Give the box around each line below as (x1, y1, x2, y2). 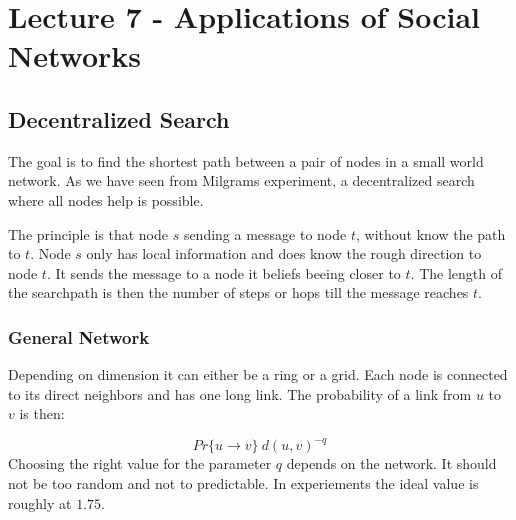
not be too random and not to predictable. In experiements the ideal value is (8, 473, 479, 494)
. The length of (410, 262, 502, 283)
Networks (8, 35, 142, 76)
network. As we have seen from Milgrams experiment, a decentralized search (8, 170, 475, 191)
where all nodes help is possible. (8, 189, 204, 210)
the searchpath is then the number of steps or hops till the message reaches (8, 282, 469, 303)
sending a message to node (183, 223, 347, 244)
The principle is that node (8, 223, 168, 244)
